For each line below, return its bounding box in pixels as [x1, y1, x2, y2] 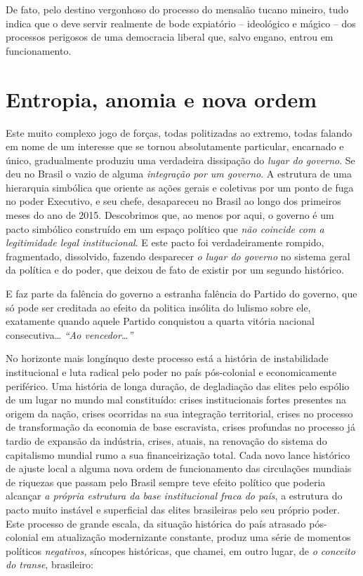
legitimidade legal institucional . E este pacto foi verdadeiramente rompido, [6, 235, 324, 250]
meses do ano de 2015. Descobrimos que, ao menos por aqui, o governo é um [6, 208, 334, 222]
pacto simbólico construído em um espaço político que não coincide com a [6, 221, 324, 236]
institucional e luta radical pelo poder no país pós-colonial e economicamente [6, 365, 337, 379]
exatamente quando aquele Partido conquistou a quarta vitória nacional [6, 314, 315, 328]
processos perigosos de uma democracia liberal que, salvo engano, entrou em [6, 29, 334, 44]
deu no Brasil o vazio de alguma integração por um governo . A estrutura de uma [6, 166, 352, 181]
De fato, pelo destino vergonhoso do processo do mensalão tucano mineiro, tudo [6, 2, 349, 16]
